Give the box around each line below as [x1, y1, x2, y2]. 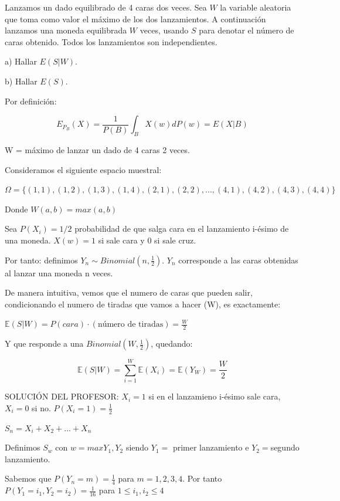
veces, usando [140, 24, 189, 36]
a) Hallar [5, 55, 37, 67]
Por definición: [5, 94, 57, 107]
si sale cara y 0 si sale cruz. [98, 233, 196, 246]
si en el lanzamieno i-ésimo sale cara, [148, 390, 281, 402]
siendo [125, 441, 149, 453]
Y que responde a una [5, 337, 84, 350]
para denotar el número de [199, 24, 294, 36]
